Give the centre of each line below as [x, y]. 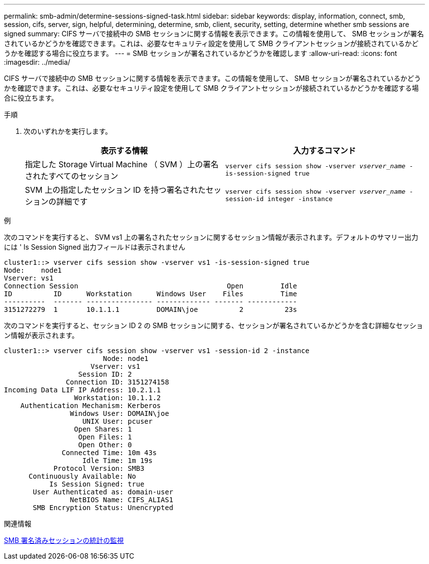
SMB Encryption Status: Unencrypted [103, 508]
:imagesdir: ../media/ [37, 62]
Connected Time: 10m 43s [109, 453]
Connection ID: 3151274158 [118, 382]
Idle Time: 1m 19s [118, 461]
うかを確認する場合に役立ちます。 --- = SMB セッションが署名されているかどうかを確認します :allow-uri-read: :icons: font [201, 53]
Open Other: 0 [105, 445]
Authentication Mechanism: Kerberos [91, 406]
